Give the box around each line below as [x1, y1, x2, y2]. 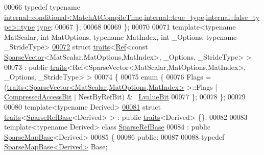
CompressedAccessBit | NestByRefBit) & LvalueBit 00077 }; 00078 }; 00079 [4, 91, 246, 102]
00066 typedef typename [4, 2, 80, 12]
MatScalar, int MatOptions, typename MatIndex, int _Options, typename [4, 31, 237, 42]
